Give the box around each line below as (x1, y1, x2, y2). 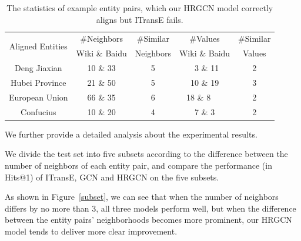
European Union (9, 91, 68, 103)
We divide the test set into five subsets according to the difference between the (5, 148, 288, 160)
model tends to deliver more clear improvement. (5, 225, 178, 237)
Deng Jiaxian (15, 62, 62, 74)
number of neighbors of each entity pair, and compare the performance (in (5, 159, 272, 171)
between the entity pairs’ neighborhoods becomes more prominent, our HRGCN (5, 213, 292, 226)
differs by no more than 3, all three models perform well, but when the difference (5, 202, 296, 214)
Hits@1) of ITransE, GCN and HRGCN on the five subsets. (5, 170, 219, 183)
